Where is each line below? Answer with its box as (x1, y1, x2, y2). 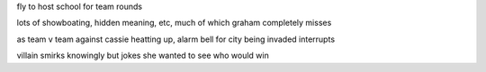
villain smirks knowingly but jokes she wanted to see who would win (16, 50, 269, 61)
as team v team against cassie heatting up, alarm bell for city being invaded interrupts (16, 34, 336, 44)
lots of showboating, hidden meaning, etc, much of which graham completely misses (16, 18, 332, 28)
